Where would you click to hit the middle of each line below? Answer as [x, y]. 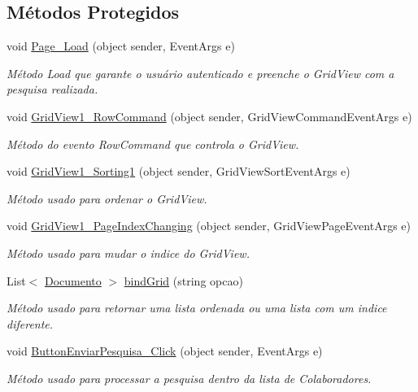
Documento [73, 280]
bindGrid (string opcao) [183, 280]
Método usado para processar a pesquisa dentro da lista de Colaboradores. [189, 378]
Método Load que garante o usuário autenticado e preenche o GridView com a [200, 73]
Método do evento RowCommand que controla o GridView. [153, 144]
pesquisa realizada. [52, 89]
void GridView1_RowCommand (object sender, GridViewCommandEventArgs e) [209, 116]
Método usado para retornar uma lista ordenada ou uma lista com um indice [197, 308]
